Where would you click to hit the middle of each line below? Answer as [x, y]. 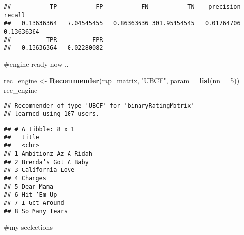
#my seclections [28, 227]
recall [15, 15]
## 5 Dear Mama [29, 186]
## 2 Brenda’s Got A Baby [46, 162]
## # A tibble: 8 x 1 [39, 129]
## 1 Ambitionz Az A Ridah [48, 154]
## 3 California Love [39, 170]
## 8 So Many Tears [36, 211]
